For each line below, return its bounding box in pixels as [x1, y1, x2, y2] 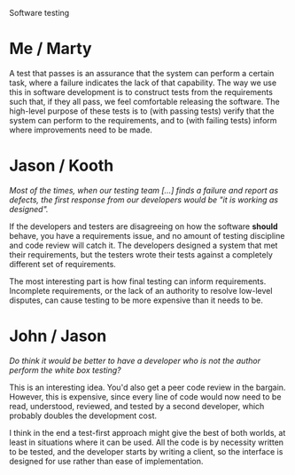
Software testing [9, 8, 70, 18]
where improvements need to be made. [9, 124, 153, 135]
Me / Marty [9, 39, 92, 59]
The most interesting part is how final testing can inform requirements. [9, 275, 267, 287]
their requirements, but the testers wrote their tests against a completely [9, 249, 273, 260]
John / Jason [9, 326, 107, 346]
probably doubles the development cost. [9, 410, 158, 421]
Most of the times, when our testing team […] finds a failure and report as [9, 185, 279, 195]
